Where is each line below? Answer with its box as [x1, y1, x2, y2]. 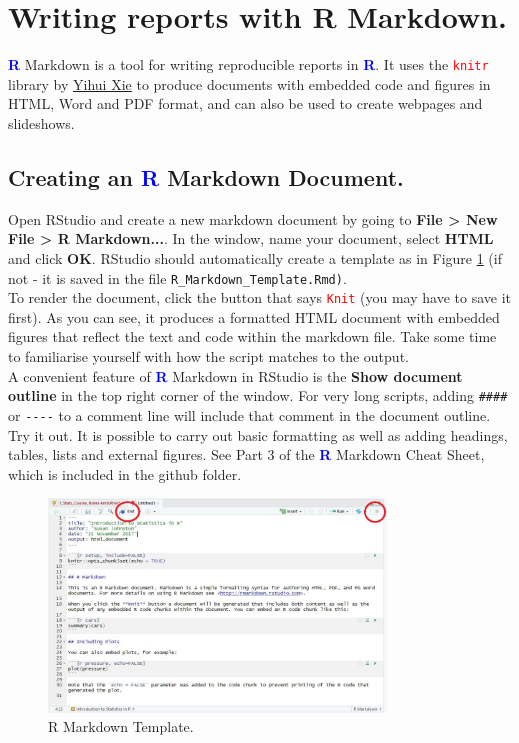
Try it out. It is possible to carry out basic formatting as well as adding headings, [8, 424, 508, 445]
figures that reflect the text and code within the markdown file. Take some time [8, 326, 497, 347]
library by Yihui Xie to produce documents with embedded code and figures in [8, 73, 491, 94]
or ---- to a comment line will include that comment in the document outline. [8, 404, 491, 425]
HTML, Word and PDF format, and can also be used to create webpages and [8, 93, 483, 114]
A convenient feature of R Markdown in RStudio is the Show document [8, 365, 463, 386]
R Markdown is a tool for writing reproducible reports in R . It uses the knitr [8, 54, 489, 75]
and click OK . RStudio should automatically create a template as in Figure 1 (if [8, 247, 502, 268]
